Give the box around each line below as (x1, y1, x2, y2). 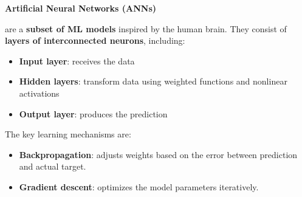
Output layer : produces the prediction (19, 107, 168, 120)
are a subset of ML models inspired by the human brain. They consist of (5, 22, 287, 35)
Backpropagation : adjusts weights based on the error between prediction (19, 148, 298, 161)
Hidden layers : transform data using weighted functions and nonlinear (19, 75, 287, 88)
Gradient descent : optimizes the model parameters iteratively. (19, 180, 259, 193)
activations (19, 86, 60, 99)
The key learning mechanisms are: (5, 128, 131, 140)
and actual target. (19, 160, 86, 173)
